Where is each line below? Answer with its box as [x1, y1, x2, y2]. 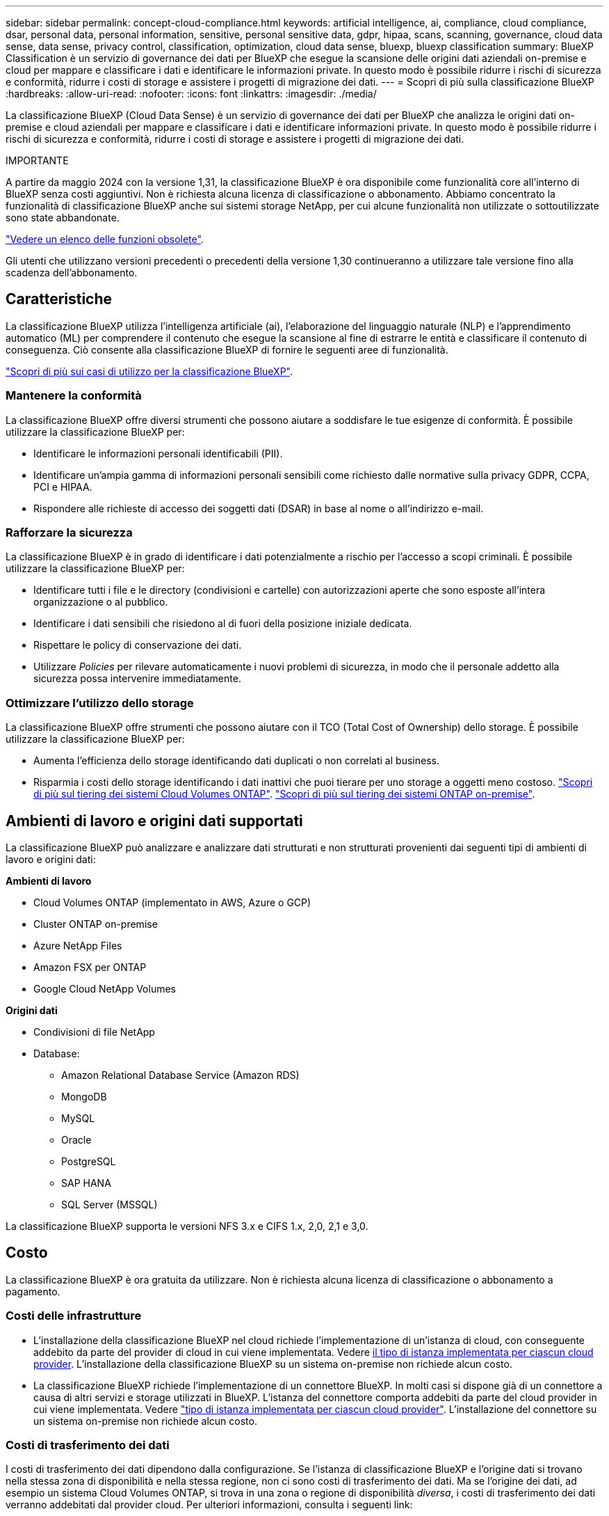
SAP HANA [61, 1176, 111, 1189]
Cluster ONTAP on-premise [33, 917, 158, 930]
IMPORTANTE [6, 155, 69, 166]
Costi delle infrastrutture [6, 1309, 142, 1323]
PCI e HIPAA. [33, 480, 92, 493]
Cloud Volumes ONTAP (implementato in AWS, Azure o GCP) [33, 896, 311, 908]
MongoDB [61, 1090, 107, 1103]
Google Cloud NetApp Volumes [33, 982, 176, 995]
